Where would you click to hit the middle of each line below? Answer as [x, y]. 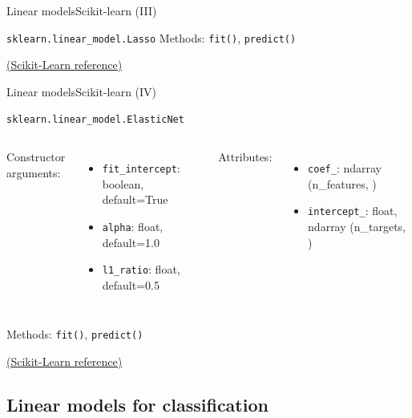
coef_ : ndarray [345, 168]
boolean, [123, 183]
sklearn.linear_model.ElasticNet [95, 120]
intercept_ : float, [353, 211]
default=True [135, 199]
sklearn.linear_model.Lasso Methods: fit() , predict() [151, 37]
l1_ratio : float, [141, 269]
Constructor [36, 157]
